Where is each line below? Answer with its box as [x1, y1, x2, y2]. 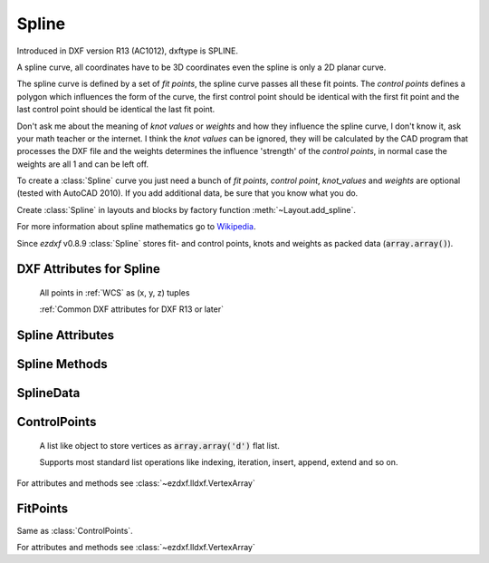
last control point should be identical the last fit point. [16, 104, 216, 115]
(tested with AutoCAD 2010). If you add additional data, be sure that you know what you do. [16, 188, 359, 199]
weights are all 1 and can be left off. [16, 159, 149, 170]
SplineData [16, 385, 81, 401]
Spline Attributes [16, 327, 115, 344]
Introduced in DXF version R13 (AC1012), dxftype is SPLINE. [16, 45, 239, 56]
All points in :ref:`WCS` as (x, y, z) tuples [39, 287, 190, 298]
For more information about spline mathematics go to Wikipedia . [16, 221, 256, 232]
